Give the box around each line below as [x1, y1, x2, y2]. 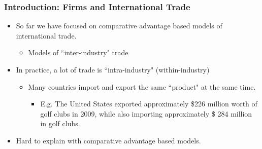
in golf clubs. [40, 118, 80, 129]
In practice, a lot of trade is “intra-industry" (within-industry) [16, 64, 210, 74]
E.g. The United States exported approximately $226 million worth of [40, 98, 257, 109]
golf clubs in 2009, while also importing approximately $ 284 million [40, 108, 252, 119]
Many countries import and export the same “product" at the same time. [28, 81, 256, 92]
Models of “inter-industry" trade [28, 47, 128, 58]
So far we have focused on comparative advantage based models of [16, 20, 222, 31]
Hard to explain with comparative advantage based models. [16, 135, 201, 145]
